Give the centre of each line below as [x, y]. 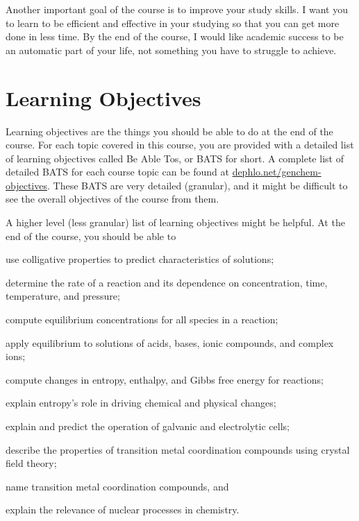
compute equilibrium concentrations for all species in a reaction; [142, 319]
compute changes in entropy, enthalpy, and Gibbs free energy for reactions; [165, 379]
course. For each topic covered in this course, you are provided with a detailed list [180, 145]
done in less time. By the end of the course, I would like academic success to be [175, 36]
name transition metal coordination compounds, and [117, 486]
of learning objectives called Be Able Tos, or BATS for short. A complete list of [175, 158]
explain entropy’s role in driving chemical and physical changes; [141, 403]
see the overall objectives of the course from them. [112, 199]
